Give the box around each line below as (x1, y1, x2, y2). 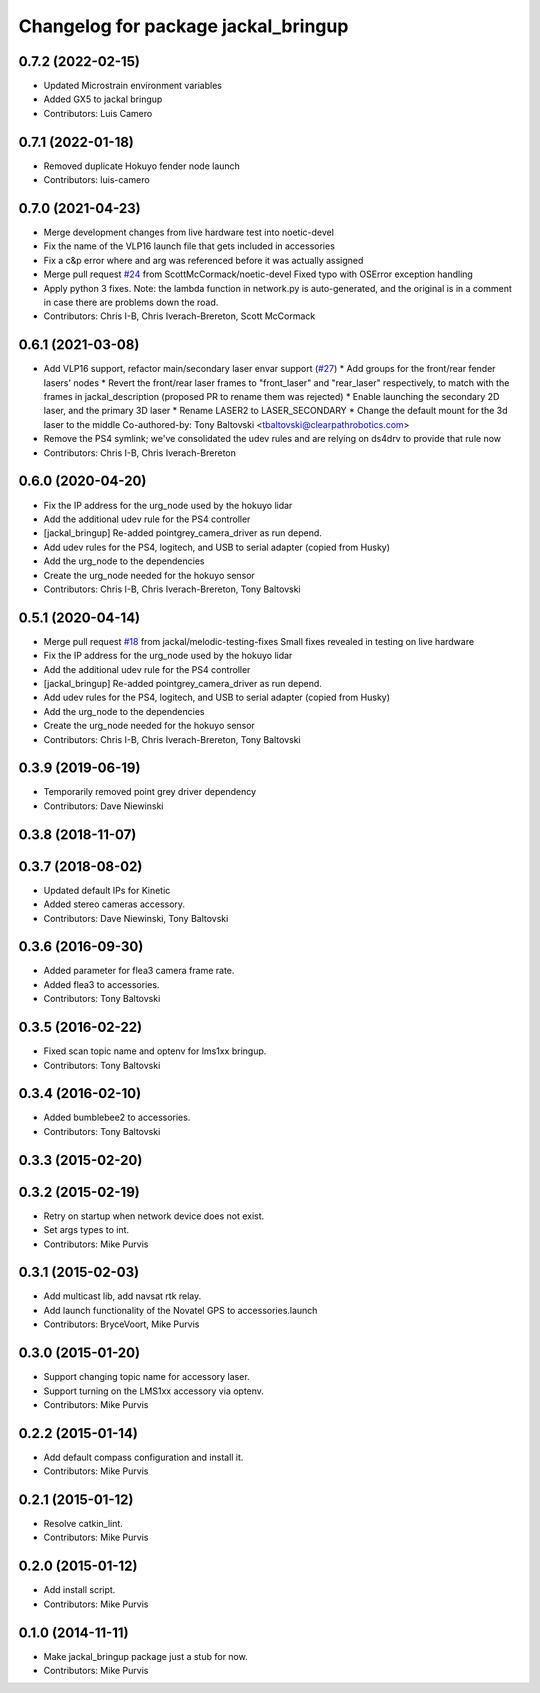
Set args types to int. (43, 1224, 130, 1236)
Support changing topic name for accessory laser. (43, 1371, 250, 1383)
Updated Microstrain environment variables (43, 80, 222, 92)
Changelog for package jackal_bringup (18, 15, 349, 37)
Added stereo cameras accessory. (43, 898, 185, 910)
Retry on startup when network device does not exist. (43, 1210, 265, 1222)
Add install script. (43, 1584, 116, 1596)
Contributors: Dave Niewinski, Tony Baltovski (43, 912, 229, 924)
